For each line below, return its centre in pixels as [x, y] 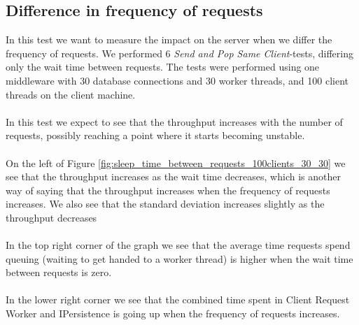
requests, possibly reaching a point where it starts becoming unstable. [155, 135]
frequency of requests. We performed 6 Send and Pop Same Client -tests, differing [179, 53]
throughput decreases [51, 217]
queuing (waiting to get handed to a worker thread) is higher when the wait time [179, 258]
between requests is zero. [59, 272]
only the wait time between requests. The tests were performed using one [163, 67]
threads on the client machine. [71, 94]
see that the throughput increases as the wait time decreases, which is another [173, 176]
